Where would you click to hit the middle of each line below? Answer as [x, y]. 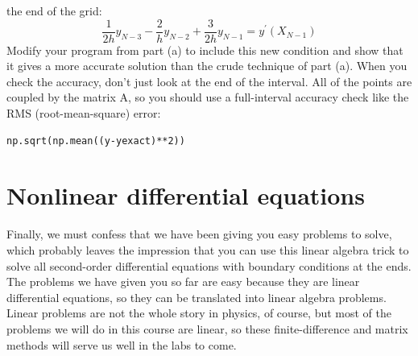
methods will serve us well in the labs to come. [122, 344]
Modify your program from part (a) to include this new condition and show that [205, 50]
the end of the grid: [54, 10]
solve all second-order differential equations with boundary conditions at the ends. [209, 265]
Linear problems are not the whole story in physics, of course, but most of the [199, 313]
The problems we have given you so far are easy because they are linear [183, 281]
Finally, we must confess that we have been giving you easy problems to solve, [199, 234]
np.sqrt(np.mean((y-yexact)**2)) [96, 141]
